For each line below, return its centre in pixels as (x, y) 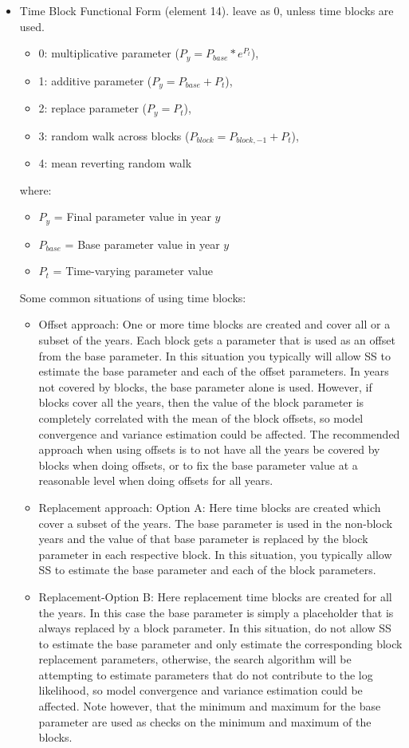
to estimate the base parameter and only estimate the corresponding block (220, 643)
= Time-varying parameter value (133, 271)
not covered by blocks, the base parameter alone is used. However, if (205, 386)
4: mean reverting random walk (115, 163)
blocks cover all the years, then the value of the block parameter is (201, 402)
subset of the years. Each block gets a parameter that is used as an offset (217, 340)
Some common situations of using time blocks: (133, 297)
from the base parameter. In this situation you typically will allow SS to (214, 355)
